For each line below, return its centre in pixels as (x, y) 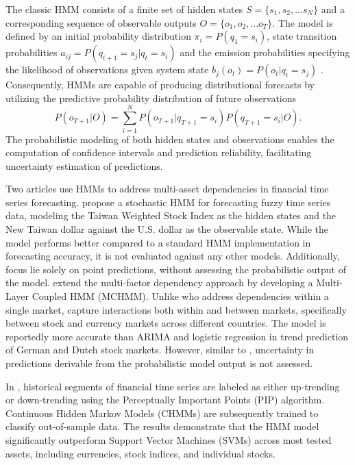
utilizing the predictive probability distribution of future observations (151, 98)
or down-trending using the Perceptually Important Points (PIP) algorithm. (165, 400)
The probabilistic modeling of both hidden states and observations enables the (170, 139)
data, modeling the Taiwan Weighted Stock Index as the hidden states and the (171, 215)
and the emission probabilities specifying (265, 52)
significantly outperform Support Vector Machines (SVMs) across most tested (169, 439)
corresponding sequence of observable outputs (101, 22)
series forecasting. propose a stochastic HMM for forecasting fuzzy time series (168, 202)
